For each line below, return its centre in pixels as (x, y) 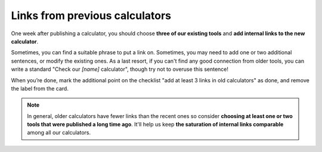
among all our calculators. (59, 133)
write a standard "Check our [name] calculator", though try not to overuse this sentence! (120, 69)
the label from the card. (40, 88)
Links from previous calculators (91, 15)
